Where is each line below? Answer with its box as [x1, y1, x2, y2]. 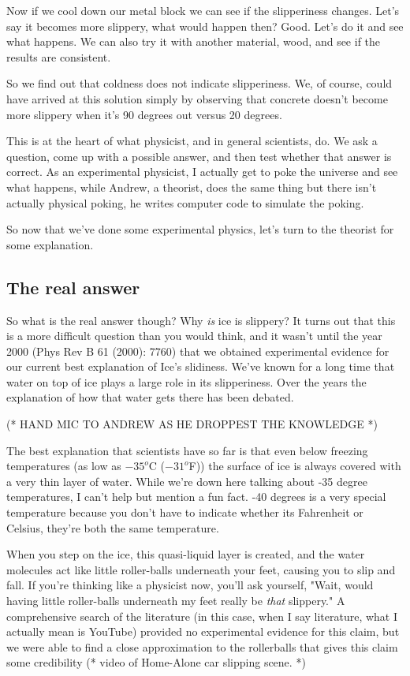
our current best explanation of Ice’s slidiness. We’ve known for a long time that [6, 358, 395, 375]
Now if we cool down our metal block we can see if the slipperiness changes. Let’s [6, 2, 400, 18]
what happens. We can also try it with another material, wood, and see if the [6, 33, 381, 50]
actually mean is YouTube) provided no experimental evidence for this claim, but [6, 623, 400, 640]
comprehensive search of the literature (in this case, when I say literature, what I [6, 607, 398, 624]
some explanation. [6, 236, 94, 252]
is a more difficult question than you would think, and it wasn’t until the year [6, 327, 382, 344]
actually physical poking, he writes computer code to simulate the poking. [6, 194, 364, 211]
